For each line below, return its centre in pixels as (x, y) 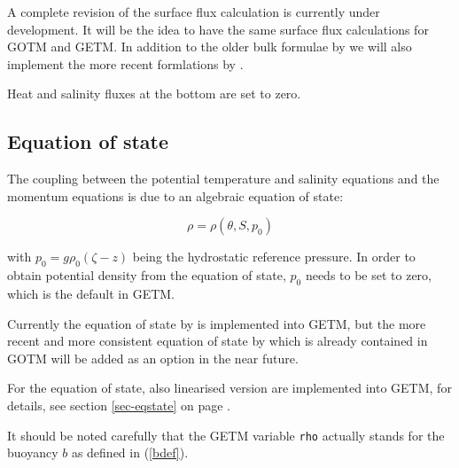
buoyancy (33, 452)
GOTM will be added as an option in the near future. (153, 358)
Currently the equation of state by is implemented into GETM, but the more (217, 323)
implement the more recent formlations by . (125, 63)
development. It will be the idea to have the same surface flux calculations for (218, 29)
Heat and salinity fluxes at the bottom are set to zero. (154, 94)
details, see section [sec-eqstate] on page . (119, 405)
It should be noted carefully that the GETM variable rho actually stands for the (226, 435)
